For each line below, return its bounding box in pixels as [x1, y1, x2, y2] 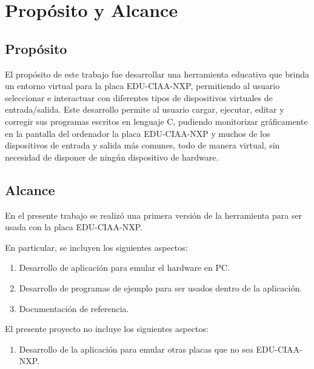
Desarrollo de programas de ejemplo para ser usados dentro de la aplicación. [19, 281, 302, 294]
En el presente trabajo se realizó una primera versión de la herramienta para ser [5, 208, 302, 221]
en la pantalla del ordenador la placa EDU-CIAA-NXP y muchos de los [5, 127, 270, 139]
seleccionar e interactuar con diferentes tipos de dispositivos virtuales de [5, 91, 273, 104]
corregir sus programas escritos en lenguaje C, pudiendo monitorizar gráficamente [5, 115, 308, 127]
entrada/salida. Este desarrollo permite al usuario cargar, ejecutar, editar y [5, 103, 284, 116]
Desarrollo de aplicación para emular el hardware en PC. [19, 261, 230, 274]
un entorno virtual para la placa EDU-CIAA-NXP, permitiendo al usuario [5, 79, 280, 92]
